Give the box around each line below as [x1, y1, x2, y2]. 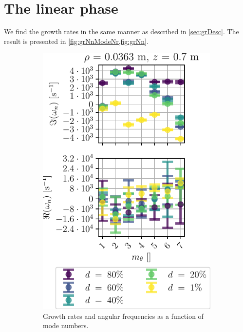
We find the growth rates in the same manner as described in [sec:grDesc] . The [4, 26, 239, 37]
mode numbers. [43, 320, 89, 331]
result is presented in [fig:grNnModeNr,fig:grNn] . [4, 36, 149, 46]
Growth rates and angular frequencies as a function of [43, 311, 204, 321]
